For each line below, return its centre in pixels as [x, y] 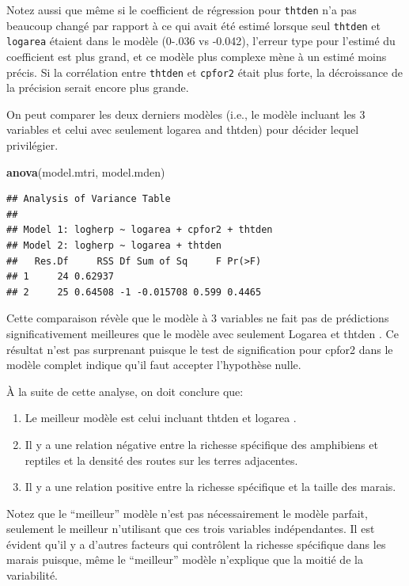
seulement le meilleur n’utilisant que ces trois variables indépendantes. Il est [191, 529]
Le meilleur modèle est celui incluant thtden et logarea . [161, 418]
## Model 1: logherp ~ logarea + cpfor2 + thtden [140, 230]
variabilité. [32, 575]
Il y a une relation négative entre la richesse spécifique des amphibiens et [201, 444]
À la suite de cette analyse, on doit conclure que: [125, 391]
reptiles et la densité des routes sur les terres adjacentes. [161, 460]
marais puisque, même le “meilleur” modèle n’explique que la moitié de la [185, 559]
